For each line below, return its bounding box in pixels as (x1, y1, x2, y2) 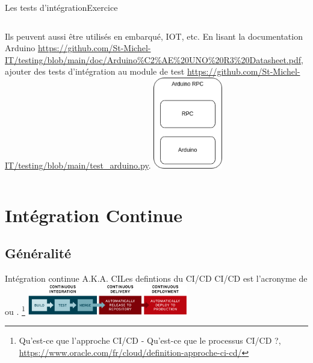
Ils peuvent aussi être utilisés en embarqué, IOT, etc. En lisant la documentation (5, 29, 303, 42)
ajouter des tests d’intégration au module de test (5, 65, 185, 78)
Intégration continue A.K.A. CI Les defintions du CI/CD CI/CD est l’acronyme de (5, 272, 308, 285)
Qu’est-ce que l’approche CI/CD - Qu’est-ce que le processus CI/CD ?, (19, 334, 281, 347)
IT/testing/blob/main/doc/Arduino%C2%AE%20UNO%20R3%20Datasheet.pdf (5, 53, 301, 66)
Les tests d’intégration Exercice (5, 1, 118, 13)
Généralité (5, 244, 72, 262)
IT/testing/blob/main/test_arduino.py (5, 158, 149, 171)
